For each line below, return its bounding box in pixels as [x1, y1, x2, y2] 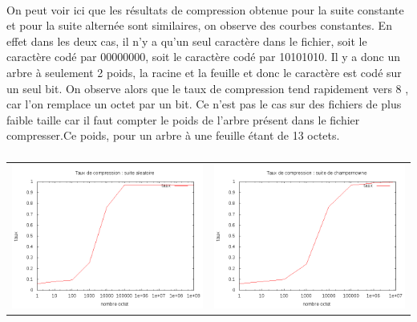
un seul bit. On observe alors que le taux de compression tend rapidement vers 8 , [6, 79, 409, 96]
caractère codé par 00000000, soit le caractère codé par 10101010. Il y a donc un [6, 48, 401, 65]
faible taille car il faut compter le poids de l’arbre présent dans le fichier [6, 111, 360, 128]
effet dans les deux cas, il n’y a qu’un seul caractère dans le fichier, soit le [6, 32, 367, 49]
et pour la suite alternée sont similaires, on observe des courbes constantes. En [6, 17, 392, 34]
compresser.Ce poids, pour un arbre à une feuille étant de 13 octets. [6, 127, 340, 144]
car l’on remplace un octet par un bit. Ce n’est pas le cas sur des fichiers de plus [6, 96, 402, 112]
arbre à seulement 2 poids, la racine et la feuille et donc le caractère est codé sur [6, 63, 402, 80]
